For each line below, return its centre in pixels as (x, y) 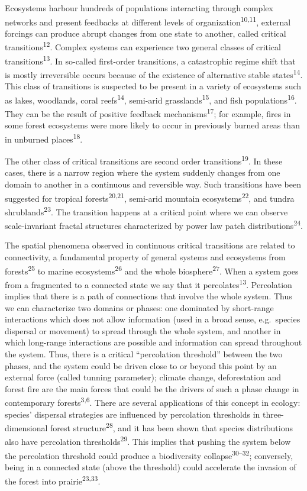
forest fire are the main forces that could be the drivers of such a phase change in (152, 388)
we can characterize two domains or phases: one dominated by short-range (139, 307)
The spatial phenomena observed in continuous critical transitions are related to (150, 245)
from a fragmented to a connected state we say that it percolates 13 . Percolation (148, 283)
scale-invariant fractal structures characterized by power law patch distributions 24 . (154, 224)
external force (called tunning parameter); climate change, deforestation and (143, 377)
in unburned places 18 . (44, 138)
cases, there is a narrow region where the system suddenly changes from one (143, 172)
